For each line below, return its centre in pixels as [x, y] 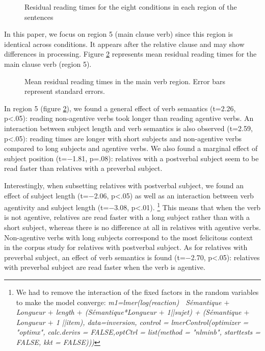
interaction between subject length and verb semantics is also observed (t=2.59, [128, 128]
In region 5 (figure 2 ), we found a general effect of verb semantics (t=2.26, [120, 108]
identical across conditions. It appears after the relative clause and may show [124, 44]
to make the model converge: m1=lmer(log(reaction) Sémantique [119, 302]
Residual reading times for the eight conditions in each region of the [131, 7]
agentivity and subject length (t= [57, 207]
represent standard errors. [65, 91]
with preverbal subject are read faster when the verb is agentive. [105, 267]
